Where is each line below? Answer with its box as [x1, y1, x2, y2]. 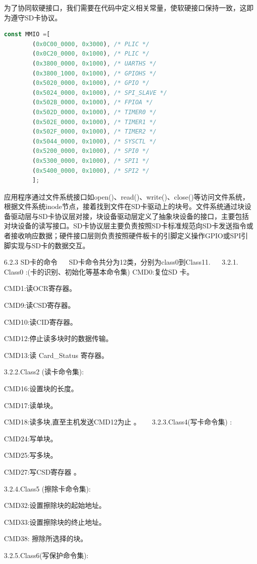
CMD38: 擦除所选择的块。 [4, 533, 88, 544]
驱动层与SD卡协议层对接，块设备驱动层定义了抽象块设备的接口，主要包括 [10, 211, 249, 221]
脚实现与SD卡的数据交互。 [4, 240, 90, 250]
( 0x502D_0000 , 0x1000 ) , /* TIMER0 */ [32, 108, 156, 116]
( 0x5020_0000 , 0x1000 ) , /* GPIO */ [32, 79, 150, 87]
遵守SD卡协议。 [10, 12, 62, 22]
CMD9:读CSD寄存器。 [4, 300, 75, 310]
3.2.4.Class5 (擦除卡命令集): [4, 483, 91, 493]
